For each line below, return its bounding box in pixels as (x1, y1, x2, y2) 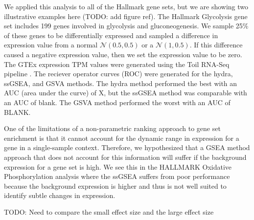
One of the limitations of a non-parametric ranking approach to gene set (4, 123, 221, 133)
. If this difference (189, 40, 243, 50)
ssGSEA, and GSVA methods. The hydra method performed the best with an (4, 78, 237, 88)
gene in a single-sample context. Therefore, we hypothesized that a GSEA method (4, 142, 250, 153)
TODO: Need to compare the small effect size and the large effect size (4, 206, 214, 217)
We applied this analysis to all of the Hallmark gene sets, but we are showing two (4, 1, 249, 11)
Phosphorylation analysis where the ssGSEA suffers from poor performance (4, 171, 230, 181)
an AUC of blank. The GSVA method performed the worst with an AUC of (4, 97, 231, 107)
